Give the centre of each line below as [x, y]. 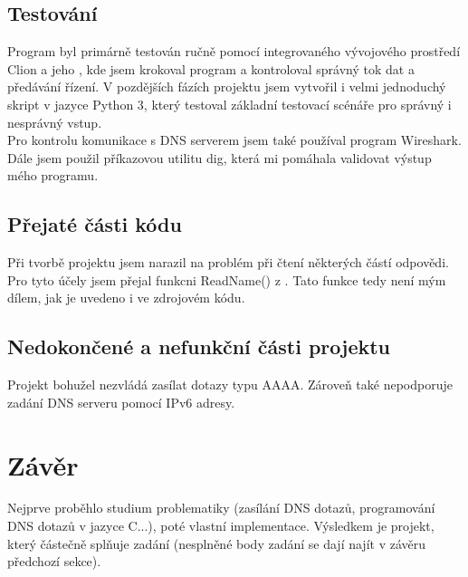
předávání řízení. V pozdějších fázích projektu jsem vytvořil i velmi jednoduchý [227, 87]
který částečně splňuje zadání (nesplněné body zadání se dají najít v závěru [217, 543]
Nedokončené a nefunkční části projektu [199, 346]
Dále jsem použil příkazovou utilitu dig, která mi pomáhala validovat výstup [220, 157]
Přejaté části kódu [95, 224]
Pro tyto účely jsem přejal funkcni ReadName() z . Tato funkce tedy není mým [227, 279]
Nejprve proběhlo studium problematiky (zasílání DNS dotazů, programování [221, 508]
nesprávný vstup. [55, 122]
